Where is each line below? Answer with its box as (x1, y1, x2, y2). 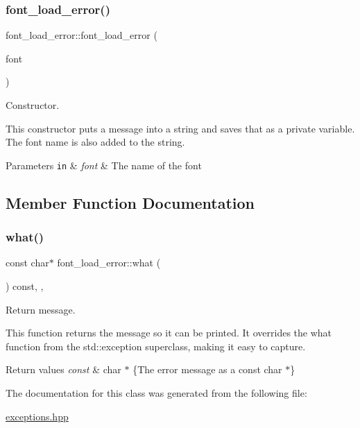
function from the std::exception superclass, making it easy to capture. (6, 339, 306, 353)
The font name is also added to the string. (6, 135, 185, 149)
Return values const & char (6, 362, 121, 377)
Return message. (6, 302, 76, 316)
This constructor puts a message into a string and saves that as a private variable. (6, 121, 355, 135)
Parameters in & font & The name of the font (6, 157, 202, 172)
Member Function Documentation (6, 191, 255, 213)
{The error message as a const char (132, 362, 282, 377)
